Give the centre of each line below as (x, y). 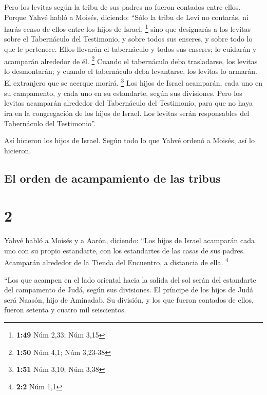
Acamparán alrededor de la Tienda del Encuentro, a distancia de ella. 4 (116, 262)
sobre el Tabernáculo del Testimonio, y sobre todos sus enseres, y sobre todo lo (128, 39)
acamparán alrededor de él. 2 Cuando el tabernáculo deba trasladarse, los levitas (131, 60)
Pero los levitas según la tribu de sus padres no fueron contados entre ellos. (122, 7)
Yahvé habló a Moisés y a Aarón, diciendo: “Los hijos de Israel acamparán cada (129, 240)
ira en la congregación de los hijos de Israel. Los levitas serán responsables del (127, 113)
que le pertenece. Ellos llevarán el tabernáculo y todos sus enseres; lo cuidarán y (130, 49)
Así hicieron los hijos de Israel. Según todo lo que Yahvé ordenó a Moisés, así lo (129, 140)
